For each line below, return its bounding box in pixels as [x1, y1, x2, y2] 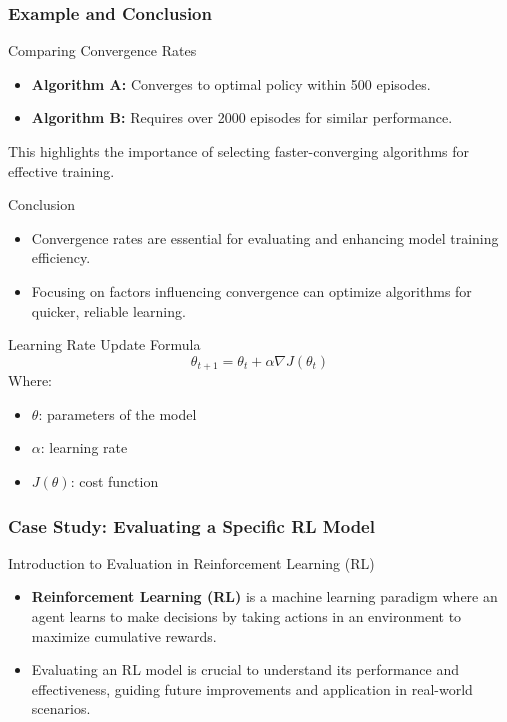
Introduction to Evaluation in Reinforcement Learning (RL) [8, 552, 375, 573]
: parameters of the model [38, 403, 197, 424]
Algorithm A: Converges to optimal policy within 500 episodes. [31, 73, 431, 94]
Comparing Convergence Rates [8, 40, 197, 61]
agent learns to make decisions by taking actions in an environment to [31, 605, 462, 626]
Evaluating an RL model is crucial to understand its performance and [31, 659, 460, 680]
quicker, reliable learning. [31, 300, 186, 321]
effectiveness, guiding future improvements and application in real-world [31, 678, 473, 699]
